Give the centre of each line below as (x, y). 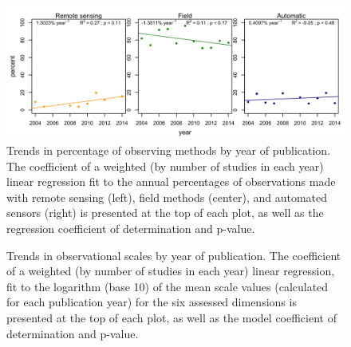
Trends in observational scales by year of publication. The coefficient (174, 255)
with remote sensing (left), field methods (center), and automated (167, 197)
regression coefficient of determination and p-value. (131, 229)
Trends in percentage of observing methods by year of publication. (169, 150)
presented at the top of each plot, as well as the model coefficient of (172, 317)
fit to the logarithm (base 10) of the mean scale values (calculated (168, 286)
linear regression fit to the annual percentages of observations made (171, 181)
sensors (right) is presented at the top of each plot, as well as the (165, 213)
